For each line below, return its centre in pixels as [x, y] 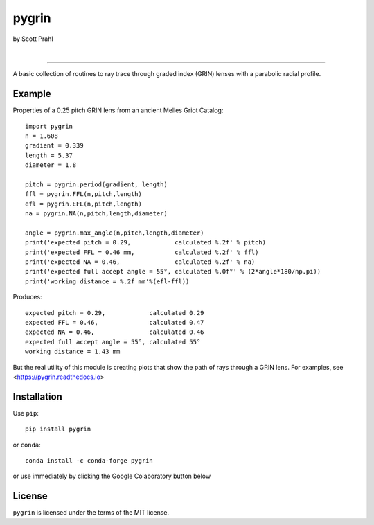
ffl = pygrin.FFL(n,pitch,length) [83, 194]
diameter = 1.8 [51, 165]
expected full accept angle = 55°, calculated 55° [113, 342]
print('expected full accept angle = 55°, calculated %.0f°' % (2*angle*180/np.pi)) [173, 272]
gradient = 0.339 [54, 146]
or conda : [27, 445]
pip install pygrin [58, 429]
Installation [37, 397]
